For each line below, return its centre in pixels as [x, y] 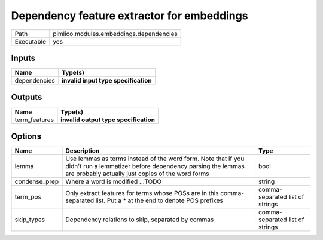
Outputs [27, 97]
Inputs [23, 58]
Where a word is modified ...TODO [114, 181]
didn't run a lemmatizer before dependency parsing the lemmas [155, 166]
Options [26, 136]
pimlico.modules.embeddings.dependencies [115, 34]
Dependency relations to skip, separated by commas [140, 220]
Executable [30, 41]
